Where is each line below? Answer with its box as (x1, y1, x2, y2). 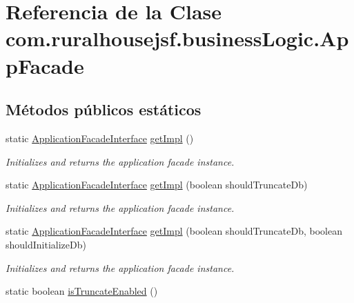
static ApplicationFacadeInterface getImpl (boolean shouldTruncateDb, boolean (6, 224, 342, 238)
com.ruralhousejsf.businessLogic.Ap (6, 24, 349, 52)
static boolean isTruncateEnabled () (6, 284, 158, 298)
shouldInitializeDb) (6, 237, 86, 251)
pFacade (6, 51, 84, 79)
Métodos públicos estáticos (6, 99, 201, 120)
